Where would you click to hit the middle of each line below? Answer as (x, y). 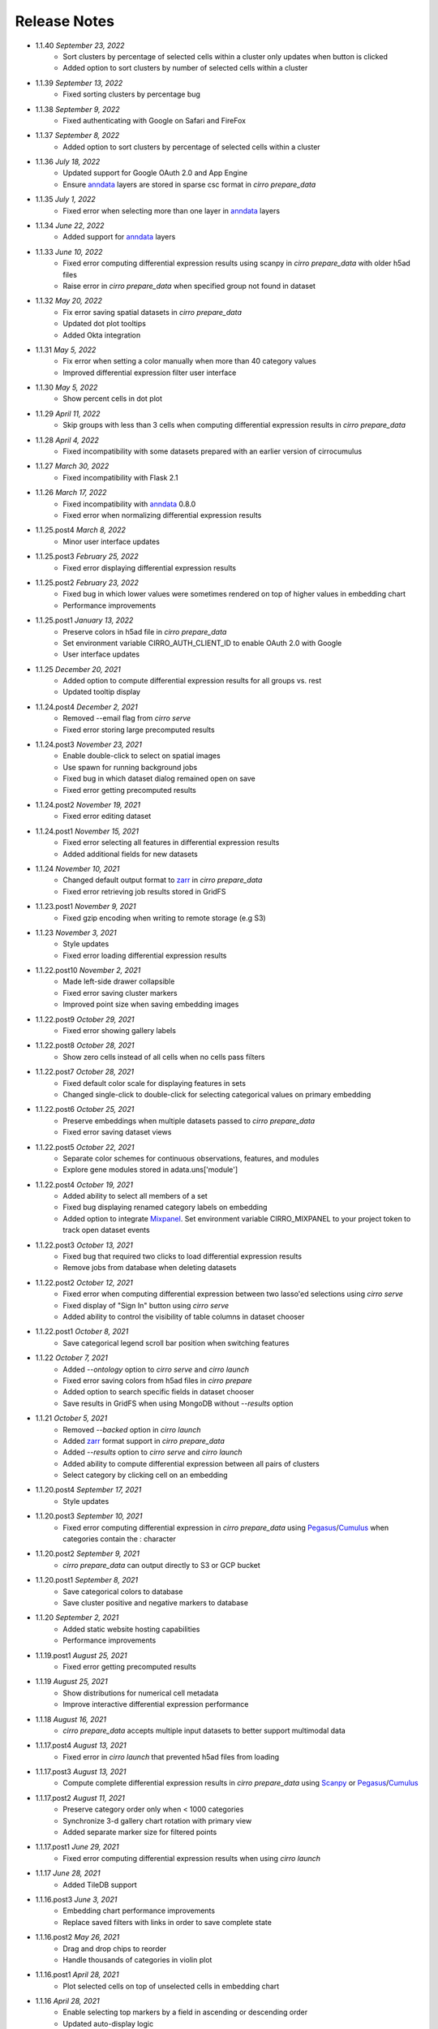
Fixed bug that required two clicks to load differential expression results (182, 1256)
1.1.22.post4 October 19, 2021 (84, 1184)
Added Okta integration (102, 335)
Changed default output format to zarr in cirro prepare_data (163, 880)
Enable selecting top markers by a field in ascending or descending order (185, 2012)
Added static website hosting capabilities (131, 1629)
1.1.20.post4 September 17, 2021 (88, 1490)
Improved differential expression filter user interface (150, 373)
